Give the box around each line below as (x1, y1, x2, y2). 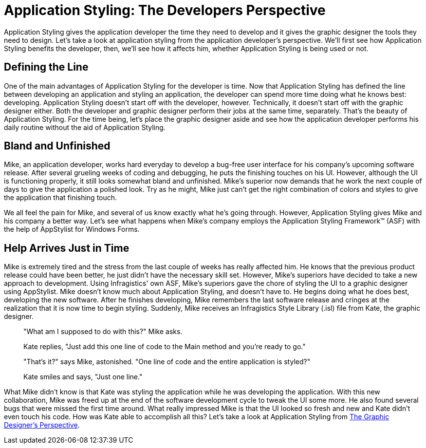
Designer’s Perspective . (4, 421, 80, 429)
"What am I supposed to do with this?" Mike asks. (23, 327, 183, 336)
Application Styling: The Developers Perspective (4, 2, 326, 19)
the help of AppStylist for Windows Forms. (4, 225, 140, 234)
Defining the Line (4, 61, 89, 74)
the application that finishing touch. (4, 193, 117, 202)
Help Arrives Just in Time (4, 242, 130, 254)
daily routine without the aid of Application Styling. (4, 123, 166, 131)
